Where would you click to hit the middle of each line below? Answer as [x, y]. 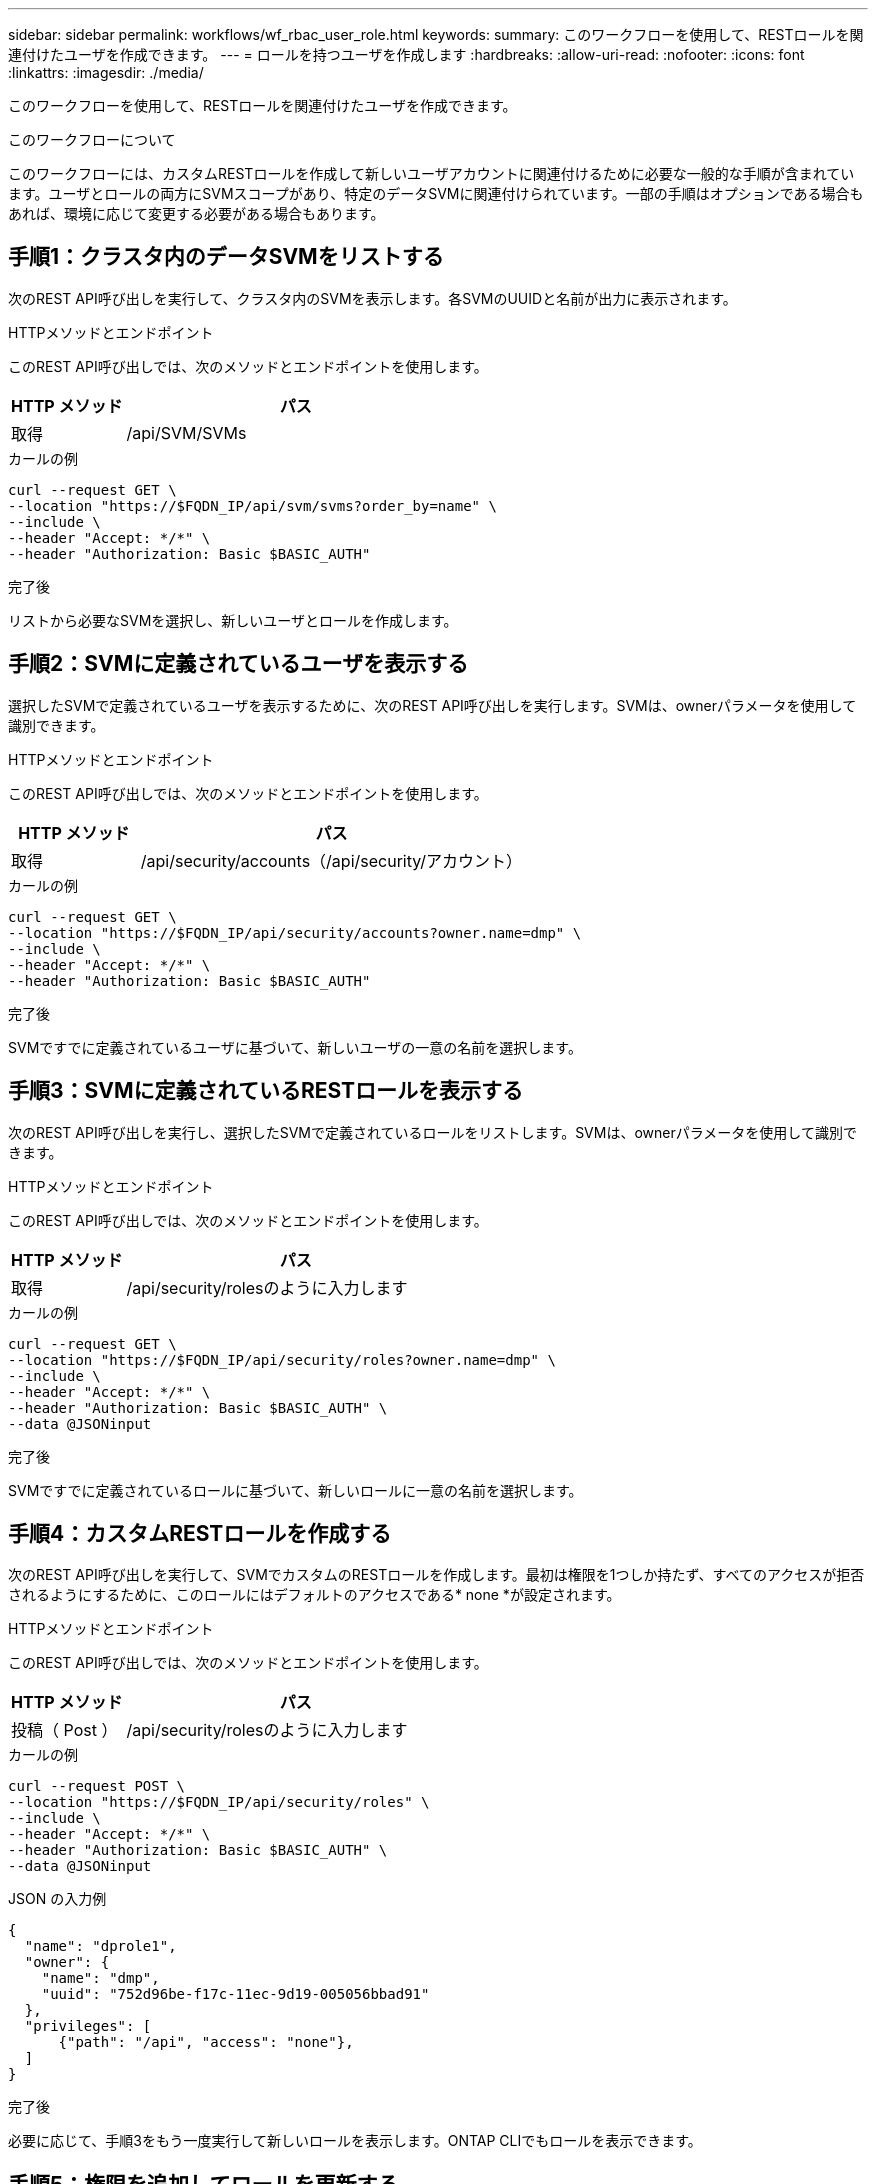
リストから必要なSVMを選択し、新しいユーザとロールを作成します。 [233, 620]
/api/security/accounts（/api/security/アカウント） [331, 860]
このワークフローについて [92, 139]
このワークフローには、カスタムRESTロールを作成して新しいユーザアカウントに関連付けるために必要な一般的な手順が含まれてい [431, 173]
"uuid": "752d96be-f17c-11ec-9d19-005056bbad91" [235, 1994]
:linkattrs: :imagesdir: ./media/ [106, 72]
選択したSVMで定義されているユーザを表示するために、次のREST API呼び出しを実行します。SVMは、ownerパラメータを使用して [432, 705]
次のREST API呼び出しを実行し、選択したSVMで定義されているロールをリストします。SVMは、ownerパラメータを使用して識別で [432, 1132]
